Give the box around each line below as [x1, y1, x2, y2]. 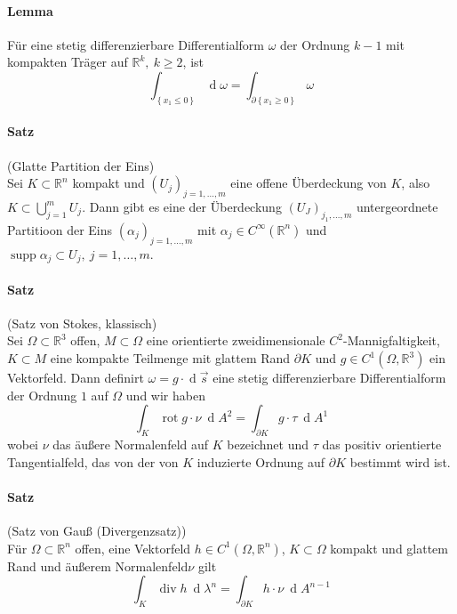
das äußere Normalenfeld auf [52, 435, 209, 453]
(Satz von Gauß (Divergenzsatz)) [7, 521, 187, 539]
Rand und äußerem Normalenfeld [7, 556, 188, 575]
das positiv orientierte [322, 435, 442, 453]
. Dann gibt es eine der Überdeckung [82, 198, 282, 216]
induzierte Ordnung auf [196, 452, 325, 471]
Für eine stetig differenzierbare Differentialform [7, 35, 264, 53]
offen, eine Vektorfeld [75, 538, 191, 557]
